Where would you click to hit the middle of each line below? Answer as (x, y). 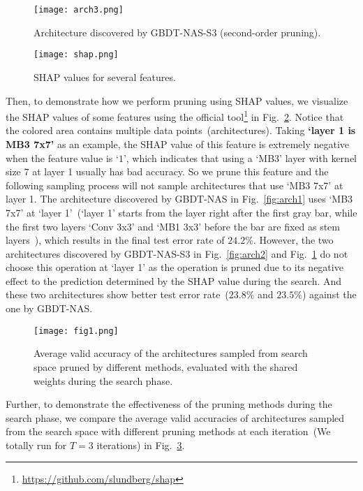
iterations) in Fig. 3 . (141, 445)
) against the (329, 294)
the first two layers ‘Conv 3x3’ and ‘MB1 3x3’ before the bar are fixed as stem (173, 226)
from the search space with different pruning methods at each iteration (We (168, 431)
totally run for (36, 445)
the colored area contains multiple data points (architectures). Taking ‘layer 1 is (181, 130)
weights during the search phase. (103, 380)
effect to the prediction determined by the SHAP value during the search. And (174, 280)
